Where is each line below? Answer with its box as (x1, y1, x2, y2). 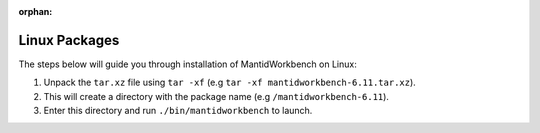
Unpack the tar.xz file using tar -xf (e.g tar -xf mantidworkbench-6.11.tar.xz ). (43, 76, 417, 89)
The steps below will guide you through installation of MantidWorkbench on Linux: (18, 58, 357, 70)
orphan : (18, 6, 53, 17)
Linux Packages (18, 31, 120, 49)
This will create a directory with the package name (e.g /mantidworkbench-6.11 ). (43, 90, 390, 102)
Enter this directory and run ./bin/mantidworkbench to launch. (43, 105, 313, 117)
